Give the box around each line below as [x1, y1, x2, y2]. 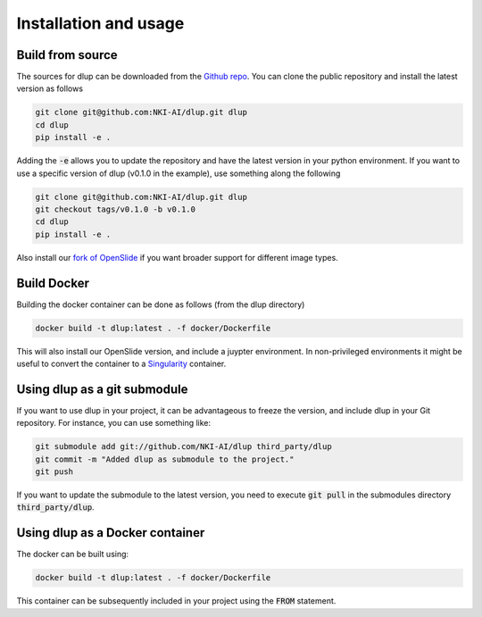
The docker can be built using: [16, 549, 129, 560]
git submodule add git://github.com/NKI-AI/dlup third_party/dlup [35, 442, 332, 452]
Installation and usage [16, 13, 185, 33]
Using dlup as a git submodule [16, 381, 188, 396]
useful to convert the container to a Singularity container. [16, 358, 227, 369]
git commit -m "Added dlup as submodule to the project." [35, 454, 295, 464]
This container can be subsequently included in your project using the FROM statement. [16, 596, 337, 606]
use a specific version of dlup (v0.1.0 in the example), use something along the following [16, 168, 341, 179]
